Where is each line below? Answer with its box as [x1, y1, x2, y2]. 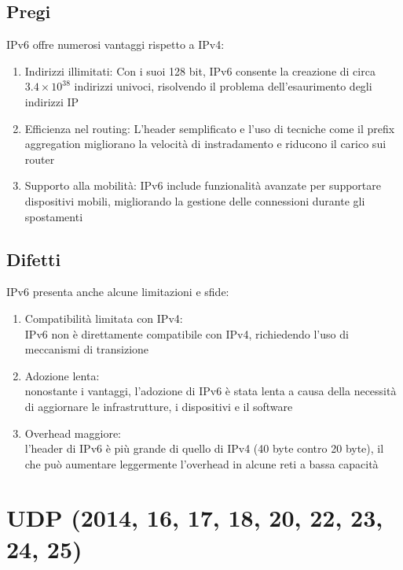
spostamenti [24, 208, 83, 224]
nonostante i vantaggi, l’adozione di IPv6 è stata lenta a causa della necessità [24, 383, 397, 399]
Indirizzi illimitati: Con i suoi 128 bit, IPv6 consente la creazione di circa [24, 62, 376, 79]
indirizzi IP [24, 93, 79, 109]
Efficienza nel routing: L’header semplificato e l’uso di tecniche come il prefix [24, 120, 395, 136]
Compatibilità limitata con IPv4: [24, 309, 183, 326]
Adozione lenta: [24, 367, 100, 383]
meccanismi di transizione [24, 341, 149, 357]
